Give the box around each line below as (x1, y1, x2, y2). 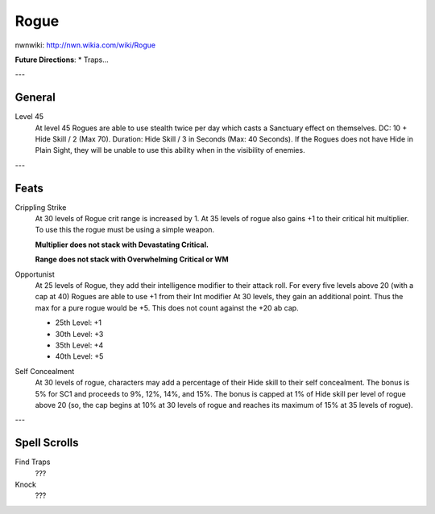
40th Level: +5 (55, 352, 104, 361)
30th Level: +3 (55, 329, 104, 339)
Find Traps (14, 457, 51, 467)
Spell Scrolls (14, 436, 80, 450)
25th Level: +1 (55, 318, 102, 327)
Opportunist (14, 269, 56, 279)
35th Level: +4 (55, 340, 104, 350)
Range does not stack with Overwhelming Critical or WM (35, 254, 229, 265)
